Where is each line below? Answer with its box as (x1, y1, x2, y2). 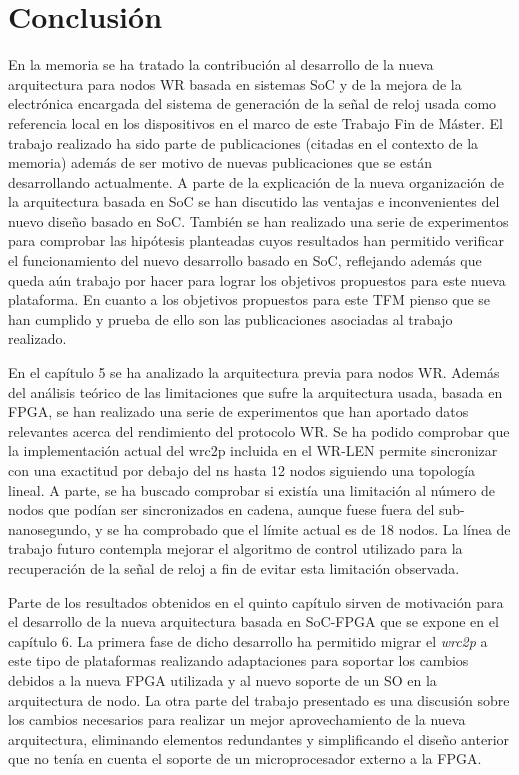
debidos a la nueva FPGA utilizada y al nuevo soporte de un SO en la (8, 669, 437, 690)
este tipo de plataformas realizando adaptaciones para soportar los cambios (8, 650, 469, 671)
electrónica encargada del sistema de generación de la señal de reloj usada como (8, 93, 497, 114)
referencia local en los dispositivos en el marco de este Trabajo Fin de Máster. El (8, 112, 503, 133)
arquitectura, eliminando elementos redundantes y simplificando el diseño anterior (8, 728, 510, 749)
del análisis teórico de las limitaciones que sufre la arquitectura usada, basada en (8, 381, 503, 402)
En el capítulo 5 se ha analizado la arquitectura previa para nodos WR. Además (8, 362, 500, 383)
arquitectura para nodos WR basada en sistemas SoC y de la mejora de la (8, 73, 462, 94)
